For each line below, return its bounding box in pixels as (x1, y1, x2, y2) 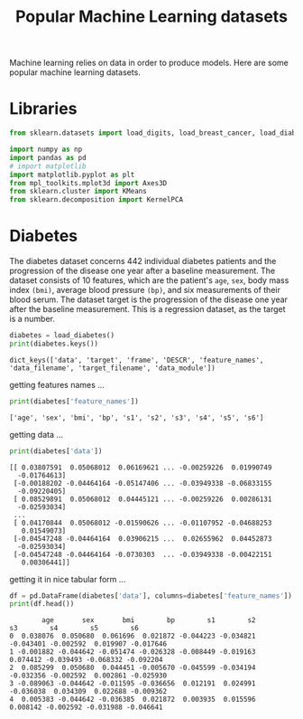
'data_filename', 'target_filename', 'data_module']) (9, 364, 216, 373)
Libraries (9, 99, 78, 119)
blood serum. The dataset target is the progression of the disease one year (9, 294, 289, 305)
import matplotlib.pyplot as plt (9, 170, 135, 179)
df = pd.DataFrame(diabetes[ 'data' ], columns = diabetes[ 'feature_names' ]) (9, 591, 293, 601)
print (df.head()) (9, 600, 75, 609)
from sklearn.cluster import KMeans (9, 187, 147, 196)
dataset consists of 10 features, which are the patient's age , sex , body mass (9, 275, 289, 286)
